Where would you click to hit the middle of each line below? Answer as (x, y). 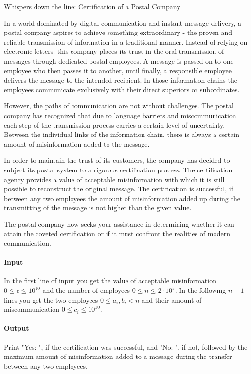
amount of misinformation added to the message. (77, 144)
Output (17, 328)
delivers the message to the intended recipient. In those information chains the (121, 80)
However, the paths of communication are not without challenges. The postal (119, 106)
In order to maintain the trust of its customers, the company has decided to (117, 160)
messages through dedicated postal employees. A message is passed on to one (119, 60)
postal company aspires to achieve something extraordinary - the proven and (118, 32)
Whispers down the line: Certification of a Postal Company (92, 6)
